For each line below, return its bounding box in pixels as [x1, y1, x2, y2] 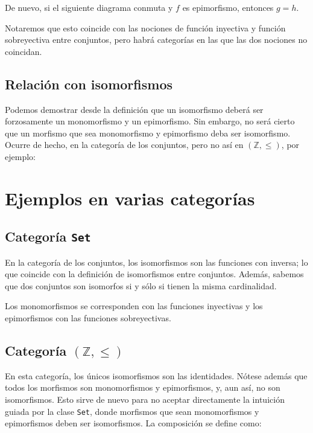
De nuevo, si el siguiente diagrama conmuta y [5, 1, 173, 13]
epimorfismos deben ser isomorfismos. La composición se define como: [5, 417, 262, 429]
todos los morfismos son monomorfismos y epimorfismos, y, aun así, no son [5, 381, 280, 394]
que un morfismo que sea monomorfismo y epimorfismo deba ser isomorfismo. [5, 126, 291, 139]
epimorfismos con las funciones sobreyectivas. [5, 312, 171, 324]
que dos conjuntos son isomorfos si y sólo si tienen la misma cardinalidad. [5, 279, 277, 292]
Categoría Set [5, 227, 91, 246]
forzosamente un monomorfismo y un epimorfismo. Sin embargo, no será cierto [5, 115, 295, 127]
